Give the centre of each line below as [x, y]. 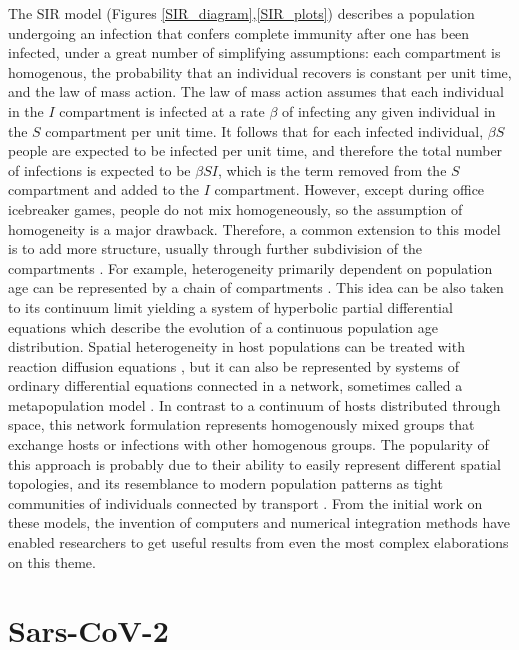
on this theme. [52, 561]
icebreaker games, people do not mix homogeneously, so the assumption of [235, 208]
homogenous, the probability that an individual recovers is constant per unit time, [260, 71]
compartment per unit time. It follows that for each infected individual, [264, 130]
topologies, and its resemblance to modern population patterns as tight [225, 483]
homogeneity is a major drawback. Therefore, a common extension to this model [254, 228]
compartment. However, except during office [349, 189]
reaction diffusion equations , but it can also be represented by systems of [233, 365]
